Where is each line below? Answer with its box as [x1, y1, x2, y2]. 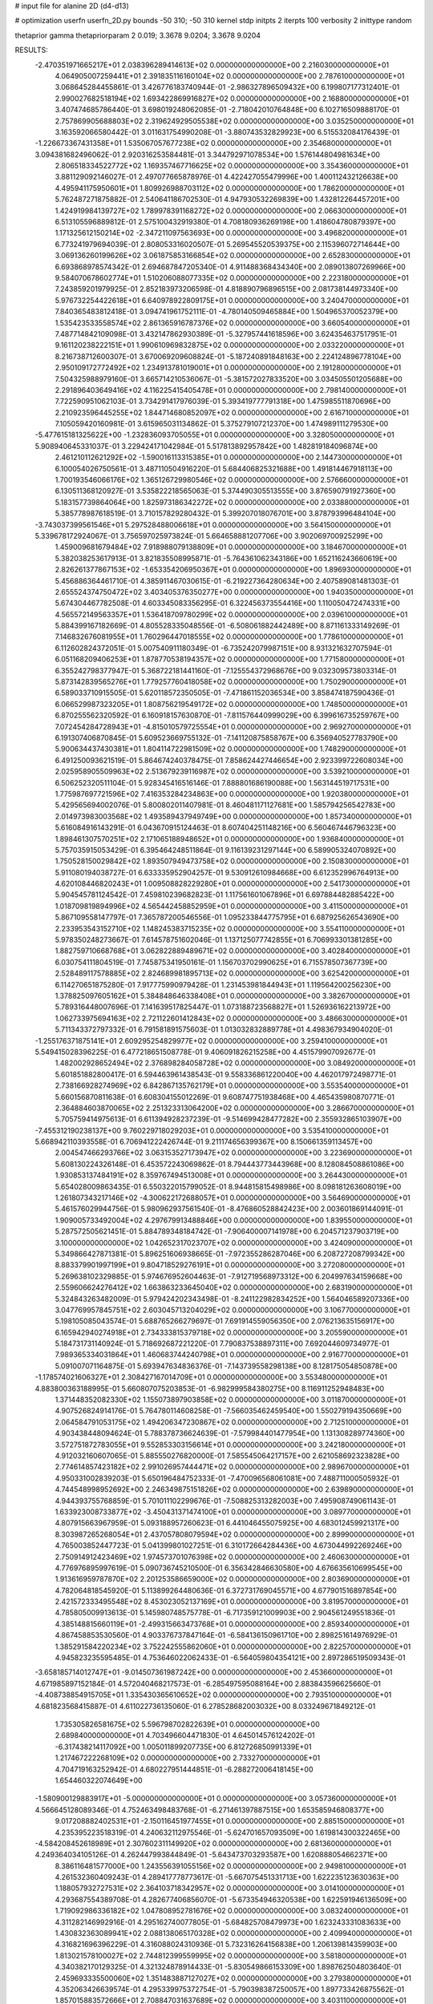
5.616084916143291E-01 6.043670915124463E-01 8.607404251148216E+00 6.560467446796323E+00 [55, 822, 397, 833]
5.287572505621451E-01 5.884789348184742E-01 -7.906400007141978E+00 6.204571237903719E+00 [55, 1226, 399, 1236]
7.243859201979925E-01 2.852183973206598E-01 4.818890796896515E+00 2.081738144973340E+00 [55, 285, 399, 294]
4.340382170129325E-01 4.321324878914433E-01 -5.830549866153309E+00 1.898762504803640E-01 [55, 1962, 402, 1972]
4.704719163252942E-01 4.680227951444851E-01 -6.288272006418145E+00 [55, 1764, 314, 1774]
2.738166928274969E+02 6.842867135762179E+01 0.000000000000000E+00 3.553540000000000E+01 [55, 1081, 409, 1090]
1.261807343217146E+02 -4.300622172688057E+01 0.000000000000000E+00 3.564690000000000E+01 [55, 1193, 411, 1202]
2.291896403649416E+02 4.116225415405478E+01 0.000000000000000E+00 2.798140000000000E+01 [55, 385, 407, 394]
